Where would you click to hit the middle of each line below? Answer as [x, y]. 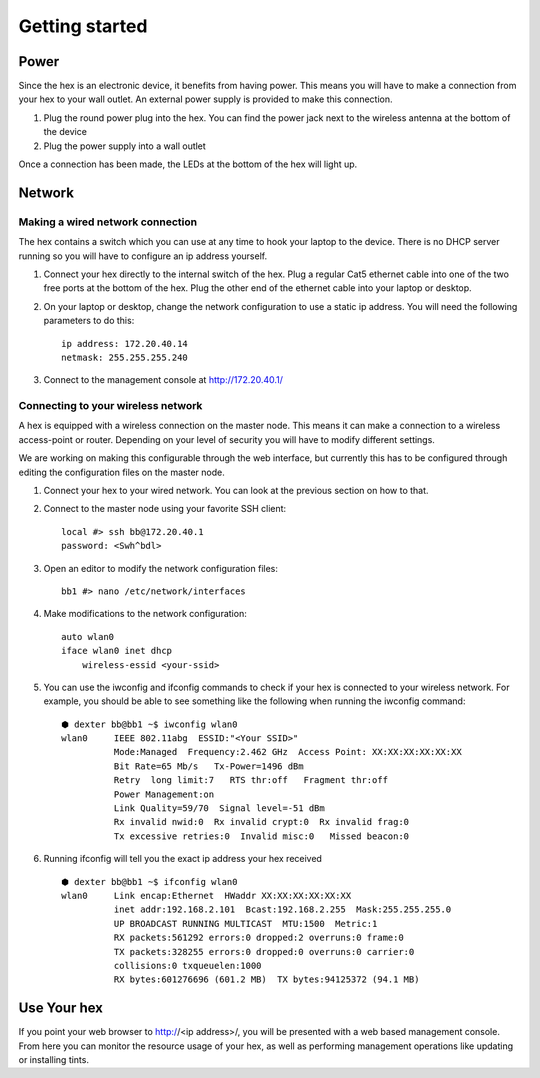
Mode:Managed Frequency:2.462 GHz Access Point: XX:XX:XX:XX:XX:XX [287, 752]
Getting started [83, 26]
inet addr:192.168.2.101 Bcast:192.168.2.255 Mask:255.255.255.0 [282, 909]
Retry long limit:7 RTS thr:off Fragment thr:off [251, 780]
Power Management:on [164, 794]
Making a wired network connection [108, 222]
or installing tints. [54, 1060]
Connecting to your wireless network [110, 406]
